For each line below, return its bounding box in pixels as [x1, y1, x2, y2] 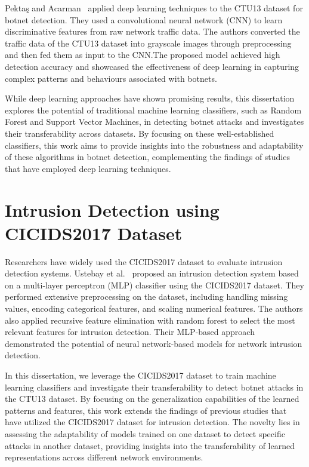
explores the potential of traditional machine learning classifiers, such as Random [5, 103, 302, 116]
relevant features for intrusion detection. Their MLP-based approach [5, 325, 255, 338]
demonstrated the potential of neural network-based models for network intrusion [5, 337, 302, 349]
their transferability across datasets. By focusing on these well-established [5, 127, 274, 139]
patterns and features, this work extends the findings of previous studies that [5, 404, 287, 416]
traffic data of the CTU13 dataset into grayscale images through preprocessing [5, 36, 292, 49]
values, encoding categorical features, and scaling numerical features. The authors [5, 302, 303, 314]
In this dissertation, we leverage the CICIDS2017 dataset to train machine [5, 368, 276, 381]
